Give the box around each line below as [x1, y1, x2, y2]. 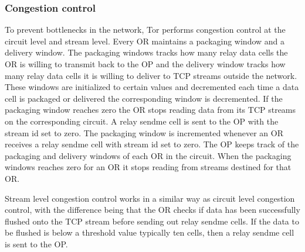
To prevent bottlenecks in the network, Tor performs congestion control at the [5, 23, 286, 36]
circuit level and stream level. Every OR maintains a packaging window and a [5, 34, 285, 47]
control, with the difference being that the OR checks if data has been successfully [5, 203, 300, 216]
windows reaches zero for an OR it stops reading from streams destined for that [5, 161, 292, 173]
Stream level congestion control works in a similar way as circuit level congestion [5, 192, 295, 204]
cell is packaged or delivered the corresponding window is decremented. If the [5, 92, 283, 104]
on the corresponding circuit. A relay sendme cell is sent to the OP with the [5, 115, 279, 127]
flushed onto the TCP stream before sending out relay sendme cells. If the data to [5, 215, 299, 227]
